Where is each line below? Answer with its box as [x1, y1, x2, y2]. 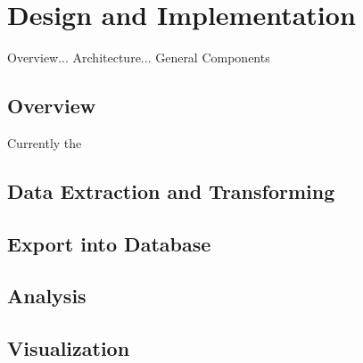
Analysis [7, 282, 87, 309]
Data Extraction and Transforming [7, 177, 335, 204]
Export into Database [7, 229, 211, 257]
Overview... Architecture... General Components [7, 48, 270, 67]
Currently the [7, 133, 82, 152]
